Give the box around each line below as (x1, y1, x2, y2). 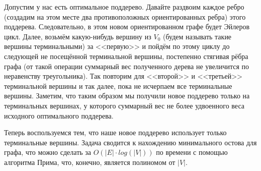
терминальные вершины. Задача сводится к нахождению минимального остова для (4, 137, 257, 147)
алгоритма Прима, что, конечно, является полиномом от (4, 156, 176, 167)
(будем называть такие (162, 31, 232, 41)
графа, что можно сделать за (4, 147, 92, 157)
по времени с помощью (156, 147, 228, 157)
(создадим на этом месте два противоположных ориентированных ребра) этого (4, 11, 246, 22)
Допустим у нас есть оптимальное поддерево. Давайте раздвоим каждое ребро (4, 2, 244, 12)
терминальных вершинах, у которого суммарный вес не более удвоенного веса (4, 100, 245, 110)
